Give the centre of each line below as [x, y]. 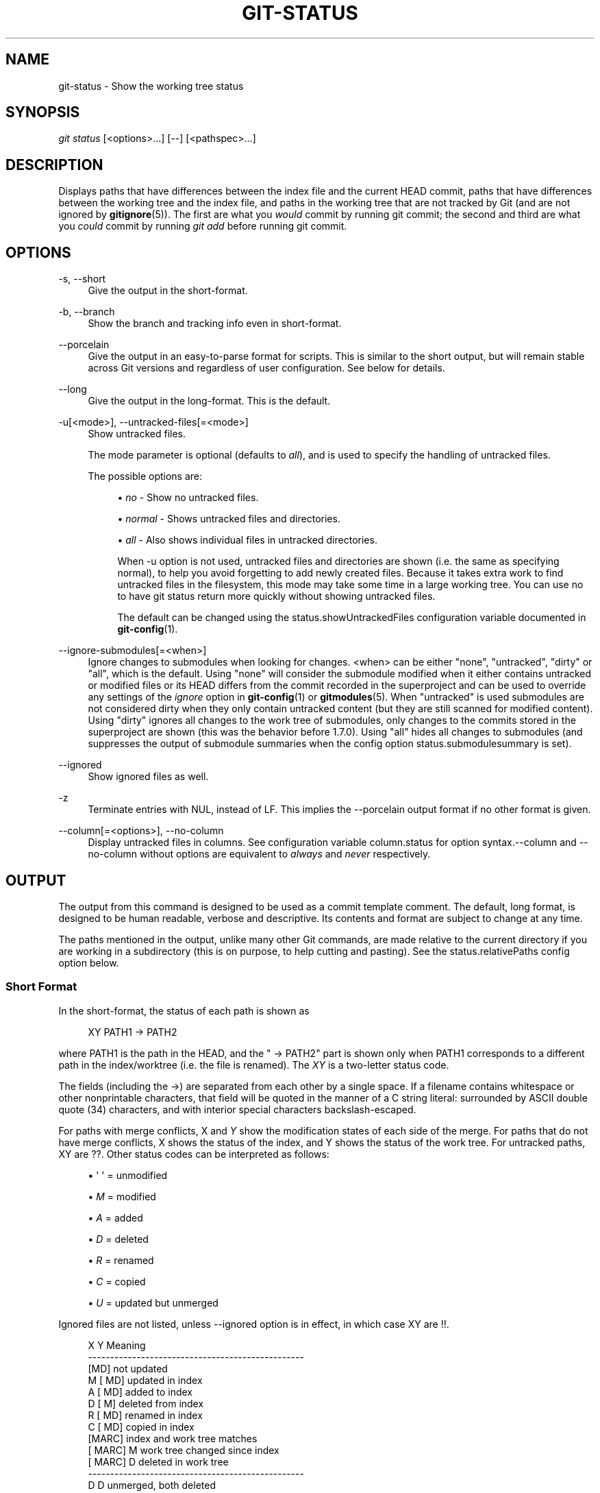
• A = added [115, 1217]
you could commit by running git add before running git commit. [203, 226]
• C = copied [117, 1281]
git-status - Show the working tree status [151, 86]
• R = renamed [121, 1260]
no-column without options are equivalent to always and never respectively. [259, 854]
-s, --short [82, 279]
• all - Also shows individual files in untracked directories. [247, 540]
